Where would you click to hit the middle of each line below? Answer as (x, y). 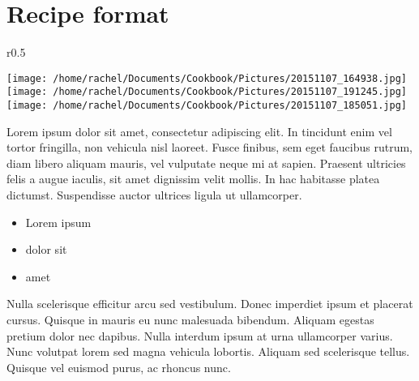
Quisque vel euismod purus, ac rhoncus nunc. (119, 367)
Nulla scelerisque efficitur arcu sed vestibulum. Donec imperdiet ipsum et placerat (210, 304)
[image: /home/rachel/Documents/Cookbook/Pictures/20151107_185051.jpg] (207, 106)
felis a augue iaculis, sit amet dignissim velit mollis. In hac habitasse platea (193, 179)
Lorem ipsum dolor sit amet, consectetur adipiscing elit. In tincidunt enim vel (199, 131)
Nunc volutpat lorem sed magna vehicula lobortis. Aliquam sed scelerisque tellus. (208, 351)
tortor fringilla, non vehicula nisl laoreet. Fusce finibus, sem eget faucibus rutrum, (209, 147)
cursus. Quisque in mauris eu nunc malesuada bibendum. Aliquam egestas (190, 320)
